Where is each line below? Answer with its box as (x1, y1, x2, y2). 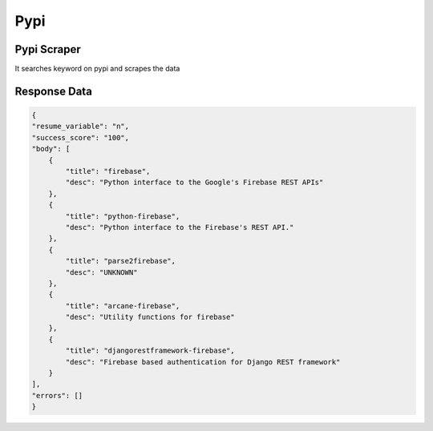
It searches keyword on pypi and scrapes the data (14, 64, 180, 74)
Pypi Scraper (14, 42, 82, 56)
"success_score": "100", (31, 133, 130, 142)
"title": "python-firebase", (65, 211, 180, 220)
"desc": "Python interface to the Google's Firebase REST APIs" (65, 178, 324, 187)
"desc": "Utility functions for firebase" (65, 312, 236, 322)
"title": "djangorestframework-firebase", (65, 346, 236, 356)
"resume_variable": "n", (31, 122, 130, 131)
